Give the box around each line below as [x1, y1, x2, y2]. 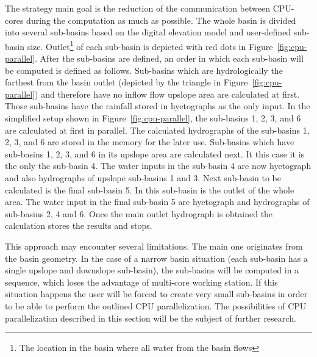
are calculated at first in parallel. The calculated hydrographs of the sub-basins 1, [5, 123, 310, 136]
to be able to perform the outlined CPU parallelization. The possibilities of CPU [5, 299, 307, 312]
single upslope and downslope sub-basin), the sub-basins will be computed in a [5, 264, 299, 276]
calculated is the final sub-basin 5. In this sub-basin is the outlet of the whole [5, 183, 294, 196]
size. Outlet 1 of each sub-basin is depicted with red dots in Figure [27, 38, 273, 52]
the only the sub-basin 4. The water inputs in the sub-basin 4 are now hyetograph [5, 159, 312, 172]
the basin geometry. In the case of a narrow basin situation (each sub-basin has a [5, 251, 308, 264]
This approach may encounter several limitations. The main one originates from [5, 239, 303, 252]
